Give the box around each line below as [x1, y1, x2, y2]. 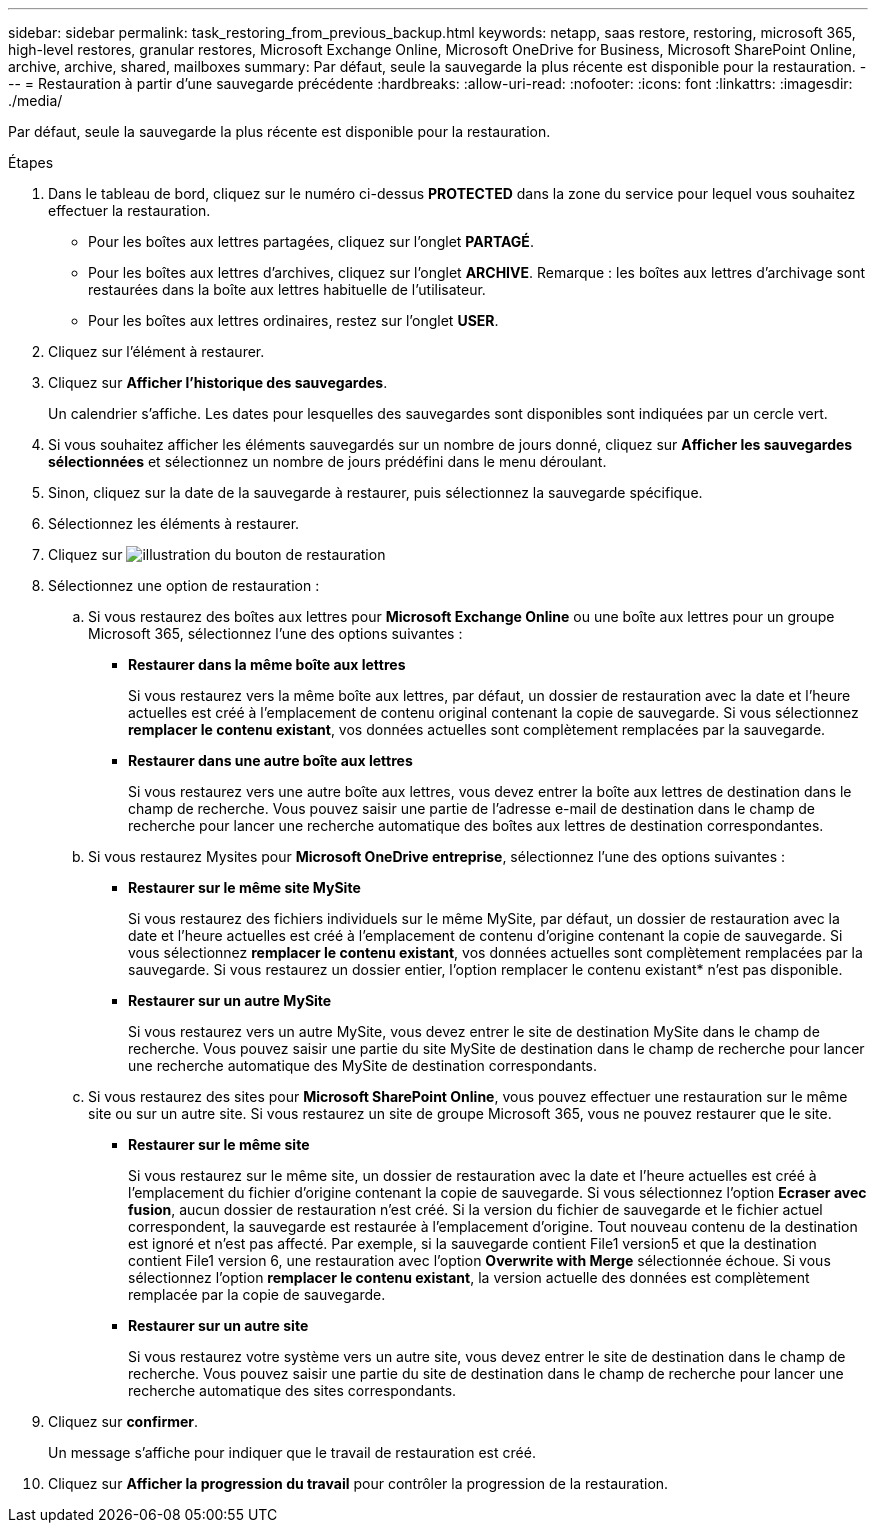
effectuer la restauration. [48, 202, 211, 219]
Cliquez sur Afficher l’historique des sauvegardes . [48, 374, 388, 391]
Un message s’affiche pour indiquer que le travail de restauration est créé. [48, 1444, 536, 1461]
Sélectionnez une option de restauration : [48, 577, 320, 594]
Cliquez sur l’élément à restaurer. [48, 343, 265, 360]
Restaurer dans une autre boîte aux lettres [128, 752, 413, 769]
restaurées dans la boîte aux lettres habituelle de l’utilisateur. [88, 281, 486, 298]
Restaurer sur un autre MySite [128, 992, 332, 1009]
